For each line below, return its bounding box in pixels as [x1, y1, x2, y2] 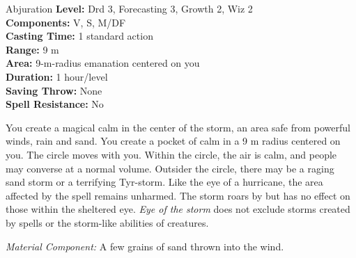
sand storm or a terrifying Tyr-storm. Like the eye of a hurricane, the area [6, 175, 323, 189]
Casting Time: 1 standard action [6, 29, 153, 43]
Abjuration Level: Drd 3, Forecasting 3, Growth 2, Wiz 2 [6, 1, 253, 15]
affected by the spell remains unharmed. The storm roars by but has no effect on [6, 188, 350, 202]
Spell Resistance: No [6, 97, 104, 111]
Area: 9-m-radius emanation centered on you [6, 56, 200, 70]
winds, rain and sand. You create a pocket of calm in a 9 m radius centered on [6, 134, 341, 148]
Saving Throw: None [6, 83, 102, 97]
